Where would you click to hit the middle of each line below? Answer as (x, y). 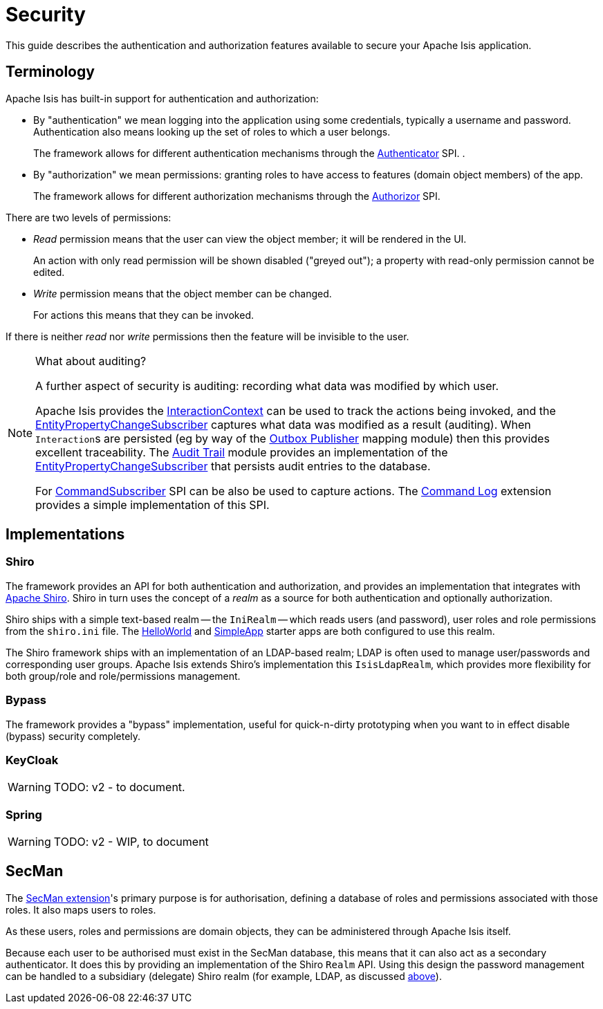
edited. (49, 272)
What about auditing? (91, 361)
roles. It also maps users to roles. (81, 909)
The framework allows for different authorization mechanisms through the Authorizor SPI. (237, 196)
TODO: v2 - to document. (119, 787)
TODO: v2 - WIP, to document (131, 842)
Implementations (65, 535)
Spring (24, 814)
